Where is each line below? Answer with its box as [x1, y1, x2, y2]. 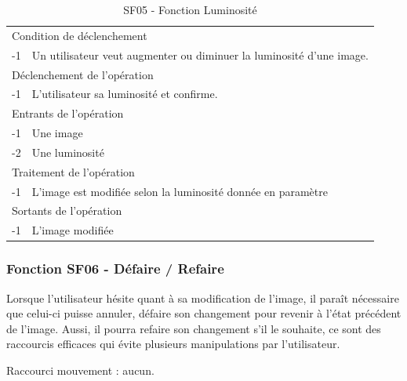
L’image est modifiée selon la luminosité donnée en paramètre [31, 183, 328, 199]
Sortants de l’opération [12, 202, 122, 219]
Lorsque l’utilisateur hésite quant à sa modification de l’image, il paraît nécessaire [6, 289, 399, 306]
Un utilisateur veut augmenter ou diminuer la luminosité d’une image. [31, 46, 369, 63]
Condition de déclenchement [12, 27, 147, 43]
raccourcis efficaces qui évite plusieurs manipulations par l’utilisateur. [6, 336, 340, 352]
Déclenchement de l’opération [12, 66, 154, 82]
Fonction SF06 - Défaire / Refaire [6, 259, 224, 278]
